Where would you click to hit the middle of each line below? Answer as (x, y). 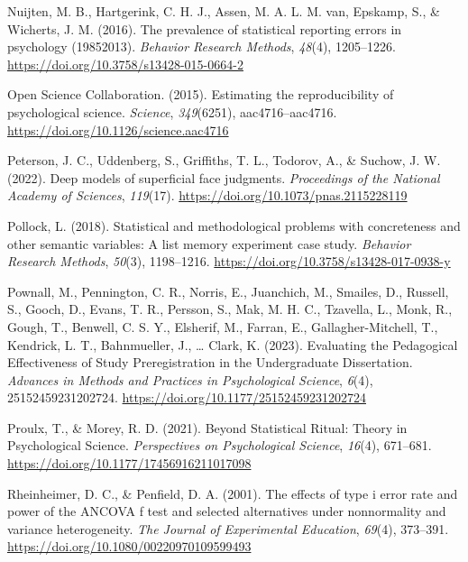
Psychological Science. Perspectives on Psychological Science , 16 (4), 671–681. (220, 445)
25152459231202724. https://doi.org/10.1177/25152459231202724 (187, 397)
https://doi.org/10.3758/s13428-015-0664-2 (125, 64)
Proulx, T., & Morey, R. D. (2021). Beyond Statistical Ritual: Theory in (207, 427)
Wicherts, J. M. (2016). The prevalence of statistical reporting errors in (205, 28)
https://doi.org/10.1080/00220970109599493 (129, 546)
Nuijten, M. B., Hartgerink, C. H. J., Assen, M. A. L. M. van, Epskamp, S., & (224, 11)
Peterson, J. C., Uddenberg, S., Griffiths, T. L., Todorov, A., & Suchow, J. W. (224, 160)
